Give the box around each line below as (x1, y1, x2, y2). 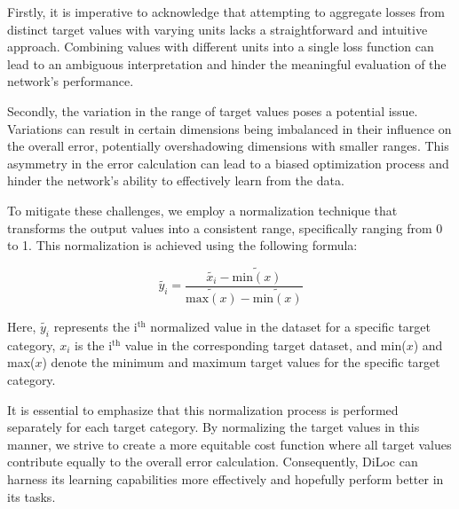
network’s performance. (7, 72, 134, 90)
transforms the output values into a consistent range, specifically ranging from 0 (7, 218, 443, 237)
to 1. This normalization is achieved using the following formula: (7, 236, 358, 254)
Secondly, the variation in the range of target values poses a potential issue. (7, 101, 418, 120)
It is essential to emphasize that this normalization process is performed (7, 400, 399, 419)
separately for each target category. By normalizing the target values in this (7, 418, 420, 436)
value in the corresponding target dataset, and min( (124, 335, 407, 354)
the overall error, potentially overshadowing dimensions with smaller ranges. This (7, 137, 449, 155)
